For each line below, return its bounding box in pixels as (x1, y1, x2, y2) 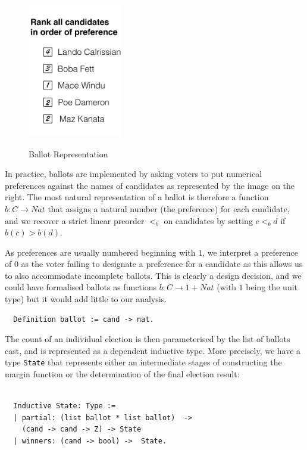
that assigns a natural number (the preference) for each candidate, (48, 202, 290, 215)
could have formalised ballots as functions (5, 281, 157, 293)
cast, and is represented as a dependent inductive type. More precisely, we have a (5, 344, 301, 356)
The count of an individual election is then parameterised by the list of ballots (5, 333, 290, 345)
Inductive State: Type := (13, 402, 116, 411)
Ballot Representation (29, 147, 108, 160)
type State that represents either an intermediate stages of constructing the (5, 356, 282, 368)
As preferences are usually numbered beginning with (5, 246, 196, 258)
